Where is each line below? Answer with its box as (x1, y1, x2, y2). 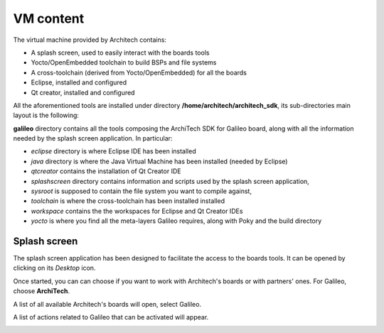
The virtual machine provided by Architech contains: (13, 36, 167, 44)
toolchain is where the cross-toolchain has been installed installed (31, 197, 225, 205)
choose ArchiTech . (13, 287, 70, 295)
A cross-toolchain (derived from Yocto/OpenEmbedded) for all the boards (31, 68, 247, 77)
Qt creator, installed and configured (31, 88, 135, 97)
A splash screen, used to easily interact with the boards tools (31, 48, 210, 57)
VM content (13, 11, 85, 26)
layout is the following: (13, 111, 80, 120)
